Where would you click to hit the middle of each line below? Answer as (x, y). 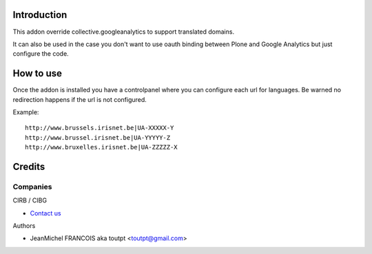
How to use (37, 73)
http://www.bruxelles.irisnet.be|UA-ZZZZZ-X (102, 147)
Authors (24, 226)
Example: (26, 112)
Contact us (45, 213)
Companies (32, 187)
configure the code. (41, 54)
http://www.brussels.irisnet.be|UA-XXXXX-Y (100, 128)
